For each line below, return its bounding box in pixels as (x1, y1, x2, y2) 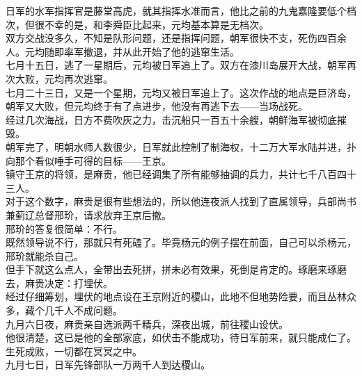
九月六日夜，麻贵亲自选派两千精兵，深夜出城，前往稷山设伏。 (6, 316, 288, 331)
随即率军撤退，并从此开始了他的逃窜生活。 (44, 44, 239, 58)
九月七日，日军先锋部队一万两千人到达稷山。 (6, 357, 210, 372)
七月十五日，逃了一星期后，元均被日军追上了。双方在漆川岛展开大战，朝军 (6, 58, 347, 72)
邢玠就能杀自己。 (6, 248, 84, 263)
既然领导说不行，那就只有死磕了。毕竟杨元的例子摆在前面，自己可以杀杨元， (6, 235, 356, 250)
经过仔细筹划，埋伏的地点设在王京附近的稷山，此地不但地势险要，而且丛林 (6, 289, 347, 304)
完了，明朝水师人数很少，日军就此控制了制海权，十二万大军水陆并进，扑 (24, 139, 356, 154)
